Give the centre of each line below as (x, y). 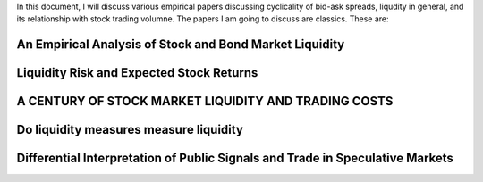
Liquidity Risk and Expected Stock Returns (137, 73)
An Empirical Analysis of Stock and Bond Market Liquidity (181, 45)
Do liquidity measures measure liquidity (130, 130)
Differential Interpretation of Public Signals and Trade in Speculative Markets (235, 158)
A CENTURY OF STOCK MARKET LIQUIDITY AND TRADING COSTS (205, 101)
